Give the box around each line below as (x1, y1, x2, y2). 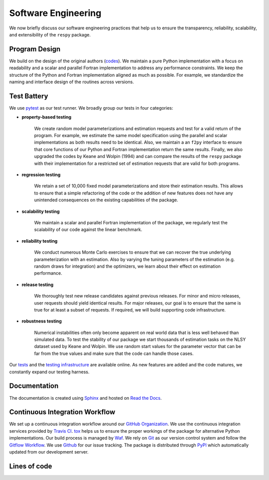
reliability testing (21, 238, 58, 244)
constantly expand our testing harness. (9, 369, 90, 375)
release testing (21, 282, 54, 288)
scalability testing (21, 208, 60, 214)
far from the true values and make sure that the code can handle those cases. (34, 350, 194, 356)
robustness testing (21, 318, 62, 324)
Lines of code (9, 462, 52, 471)
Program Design (9, 45, 61, 53)
